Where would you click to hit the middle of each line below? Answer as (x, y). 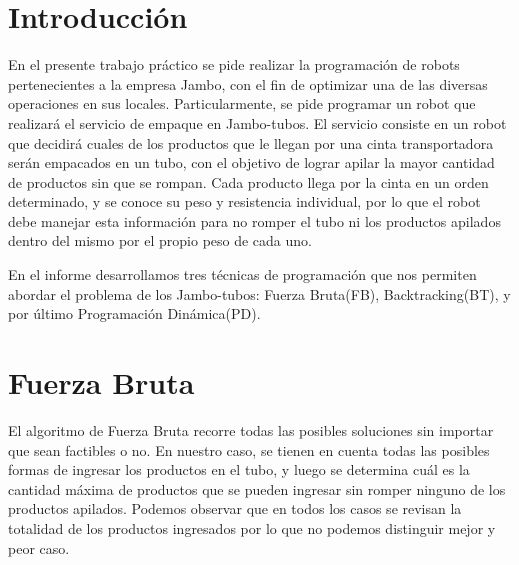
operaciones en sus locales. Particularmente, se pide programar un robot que (242, 103)
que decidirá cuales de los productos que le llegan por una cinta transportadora (251, 142)
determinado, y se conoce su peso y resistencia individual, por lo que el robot (244, 201)
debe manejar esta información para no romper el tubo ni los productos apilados (254, 220)
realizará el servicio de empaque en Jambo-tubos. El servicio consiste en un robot (257, 122)
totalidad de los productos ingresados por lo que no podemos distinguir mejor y (252, 527)
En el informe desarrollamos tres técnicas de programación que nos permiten (242, 274)
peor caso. (39, 547)
